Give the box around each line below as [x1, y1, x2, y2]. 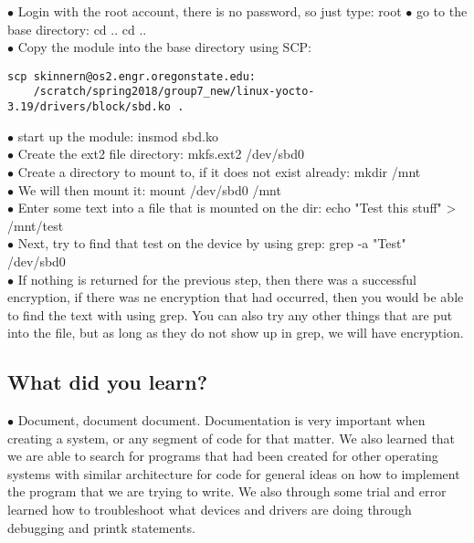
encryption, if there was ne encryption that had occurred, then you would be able [7, 287, 464, 307]
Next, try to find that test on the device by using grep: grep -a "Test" [17, 234, 406, 253]
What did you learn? [7, 368, 208, 396]
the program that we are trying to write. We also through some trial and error [7, 482, 447, 501]
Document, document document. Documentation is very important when [17, 411, 426, 430]
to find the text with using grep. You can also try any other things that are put [7, 305, 453, 324]
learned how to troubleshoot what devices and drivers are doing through [7, 500, 412, 519]
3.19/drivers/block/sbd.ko [7, 100, 171, 114]
